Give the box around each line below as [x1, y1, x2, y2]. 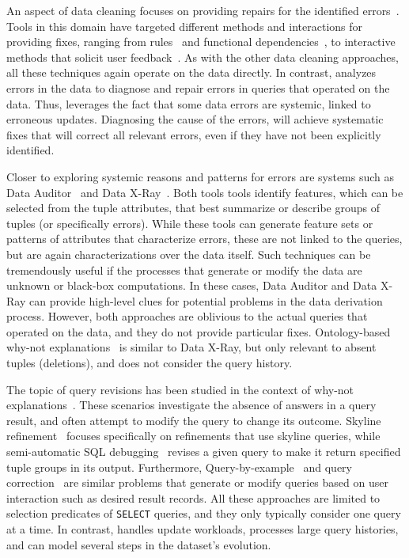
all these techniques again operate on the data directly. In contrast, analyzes [6, 64, 377, 81]
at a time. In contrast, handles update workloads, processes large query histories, [6, 521, 399, 537]
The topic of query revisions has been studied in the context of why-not [6, 381, 354, 397]
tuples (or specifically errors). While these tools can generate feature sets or [6, 214, 373, 231]
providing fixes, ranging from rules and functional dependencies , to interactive [6, 33, 396, 50]
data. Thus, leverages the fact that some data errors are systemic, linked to [6, 95, 371, 112]
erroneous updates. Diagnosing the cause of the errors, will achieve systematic [6, 111, 384, 127]
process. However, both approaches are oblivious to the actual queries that [6, 308, 368, 325]
